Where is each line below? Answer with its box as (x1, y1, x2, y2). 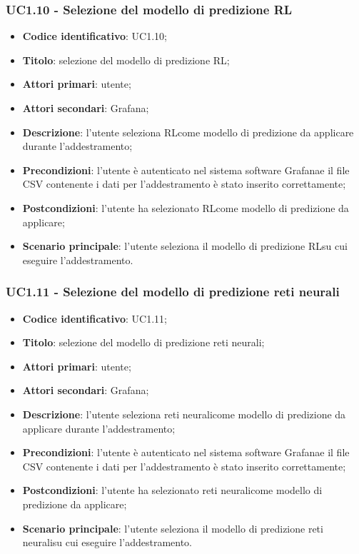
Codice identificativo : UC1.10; (22, 29, 167, 44)
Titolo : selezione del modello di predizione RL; (22, 52, 230, 67)
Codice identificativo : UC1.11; (22, 311, 167, 326)
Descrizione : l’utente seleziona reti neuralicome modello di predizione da (22, 406, 346, 421)
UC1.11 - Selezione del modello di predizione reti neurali (6, 283, 340, 301)
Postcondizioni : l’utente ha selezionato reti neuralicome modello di (22, 483, 323, 498)
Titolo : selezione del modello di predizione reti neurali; (22, 335, 265, 350)
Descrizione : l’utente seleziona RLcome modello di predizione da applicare (22, 124, 354, 139)
